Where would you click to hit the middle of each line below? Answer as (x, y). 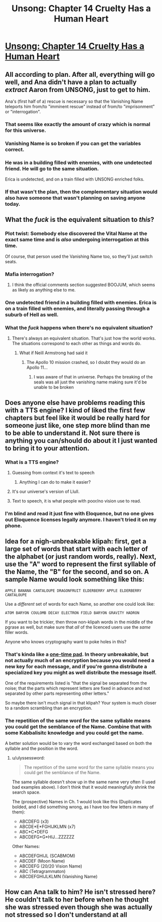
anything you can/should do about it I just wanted (81, 441)
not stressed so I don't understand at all (66, 914)
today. (13, 204)
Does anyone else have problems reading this (75, 403)
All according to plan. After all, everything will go (80, 74)
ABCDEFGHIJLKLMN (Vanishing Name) (58, 877)
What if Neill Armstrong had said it (53, 353)
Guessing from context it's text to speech (53, 472)
